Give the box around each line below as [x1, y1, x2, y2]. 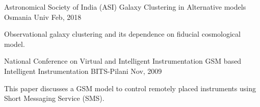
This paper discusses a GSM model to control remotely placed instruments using [4, 83, 256, 93]
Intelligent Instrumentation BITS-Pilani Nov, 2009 [4, 65, 162, 76]
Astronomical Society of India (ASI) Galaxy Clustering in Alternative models [4, 2, 246, 12]
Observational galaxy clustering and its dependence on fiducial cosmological [4, 29, 241, 39]
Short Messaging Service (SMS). [4, 93, 105, 103]
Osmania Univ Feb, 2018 [4, 11, 82, 22]
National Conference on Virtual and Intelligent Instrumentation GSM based [4, 56, 242, 66]
